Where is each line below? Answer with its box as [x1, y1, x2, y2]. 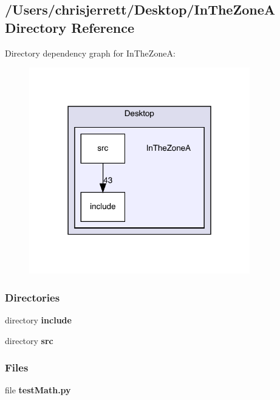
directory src [5, 334, 53, 347]
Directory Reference [5, 18, 135, 36]
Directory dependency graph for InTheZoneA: [5, 46, 176, 59]
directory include [5, 313, 72, 326]
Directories [5, 289, 60, 305]
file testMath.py [5, 384, 71, 396]
